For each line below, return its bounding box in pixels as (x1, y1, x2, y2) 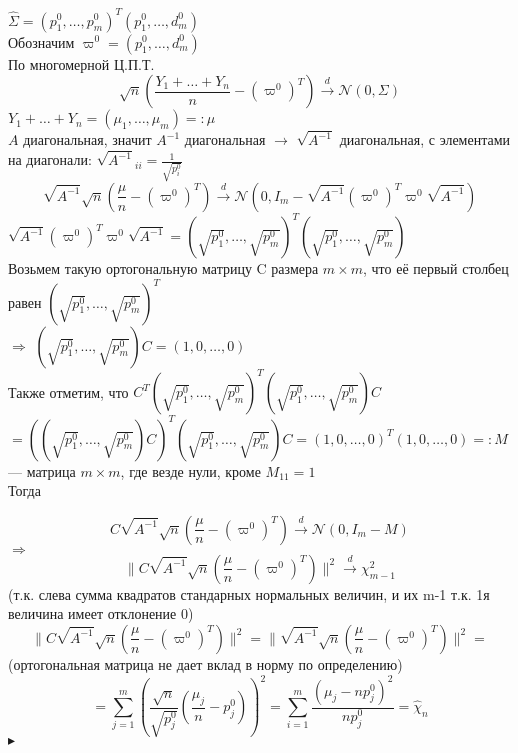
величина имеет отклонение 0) (8, 603, 194, 624)
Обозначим (8, 31, 75, 52)
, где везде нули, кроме (120, 460, 261, 481)
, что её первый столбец (363, 258, 509, 279)
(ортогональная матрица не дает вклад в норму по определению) (8, 653, 403, 674)
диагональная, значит (23, 129, 152, 150)
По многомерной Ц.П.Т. (8, 53, 155, 74)
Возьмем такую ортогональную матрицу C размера (8, 258, 319, 279)
